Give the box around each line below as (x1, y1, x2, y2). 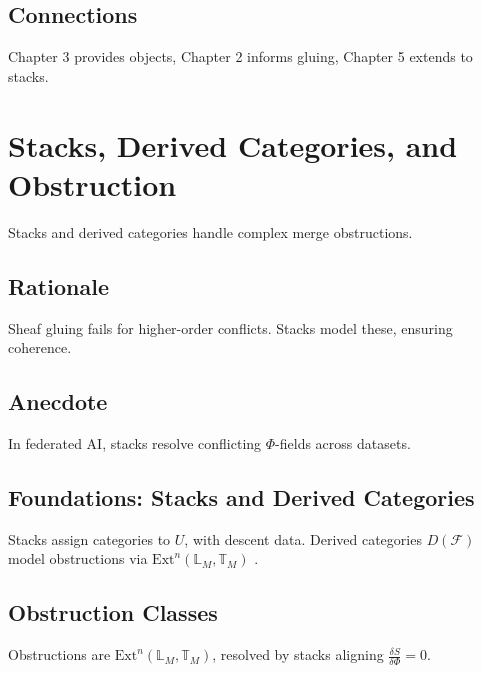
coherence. (8, 337, 72, 358)
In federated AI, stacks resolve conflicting (8, 432, 262, 453)
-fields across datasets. (275, 432, 411, 453)
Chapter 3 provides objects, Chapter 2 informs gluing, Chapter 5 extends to (8, 46, 473, 67)
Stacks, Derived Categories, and (8, 124, 458, 165)
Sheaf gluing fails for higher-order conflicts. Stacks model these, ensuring (8, 317, 453, 338)
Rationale (8, 270, 109, 301)
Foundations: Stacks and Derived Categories (8, 481, 475, 512)
